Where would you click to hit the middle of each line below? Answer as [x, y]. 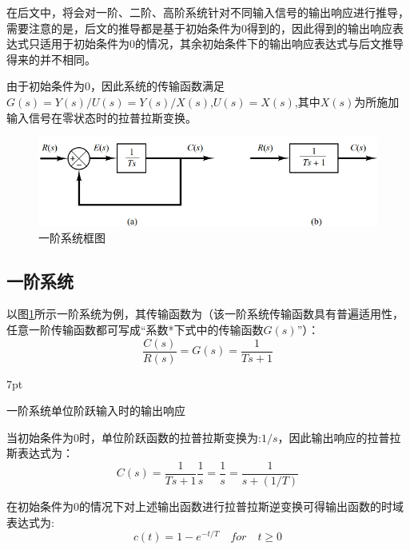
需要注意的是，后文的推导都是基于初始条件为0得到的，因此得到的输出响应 [199, 28]
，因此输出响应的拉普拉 [339, 437]
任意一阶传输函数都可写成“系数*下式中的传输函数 [135, 329]
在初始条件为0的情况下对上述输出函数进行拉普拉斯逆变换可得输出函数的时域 [205, 506]
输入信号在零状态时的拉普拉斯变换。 [102, 117]
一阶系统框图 [72, 237]
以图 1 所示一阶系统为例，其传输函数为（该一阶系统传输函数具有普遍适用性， [205, 314]
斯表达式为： [40, 453]
